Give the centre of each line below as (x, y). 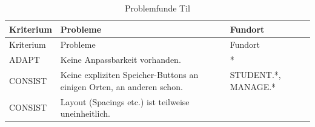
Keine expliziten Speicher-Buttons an (129, 75)
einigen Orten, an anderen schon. (121, 86)
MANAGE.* (253, 86)
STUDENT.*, (255, 75)
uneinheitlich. (85, 113)
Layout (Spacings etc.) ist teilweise (125, 101)
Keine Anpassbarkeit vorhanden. (121, 60)
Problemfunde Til (157, 8)
